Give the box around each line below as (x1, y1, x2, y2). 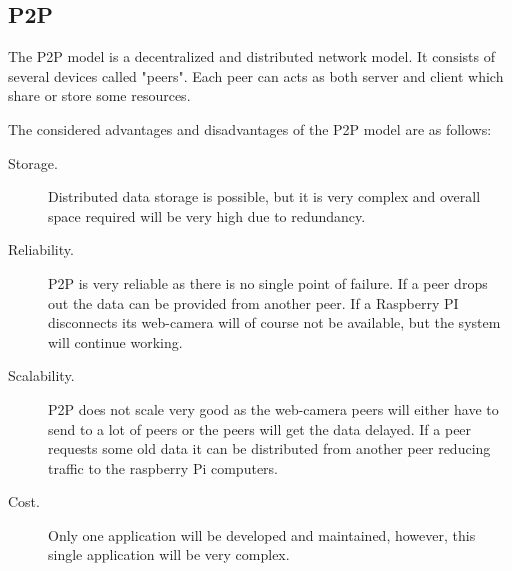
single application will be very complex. (48, 544, 290, 565)
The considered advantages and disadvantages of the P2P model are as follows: (8, 118, 492, 139)
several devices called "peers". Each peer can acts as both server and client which (8, 65, 504, 86)
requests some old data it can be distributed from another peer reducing (48, 438, 491, 459)
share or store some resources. (8, 85, 191, 106)
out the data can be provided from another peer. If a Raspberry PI (48, 292, 459, 313)
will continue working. (48, 331, 183, 352)
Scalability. (8, 365, 75, 386)
